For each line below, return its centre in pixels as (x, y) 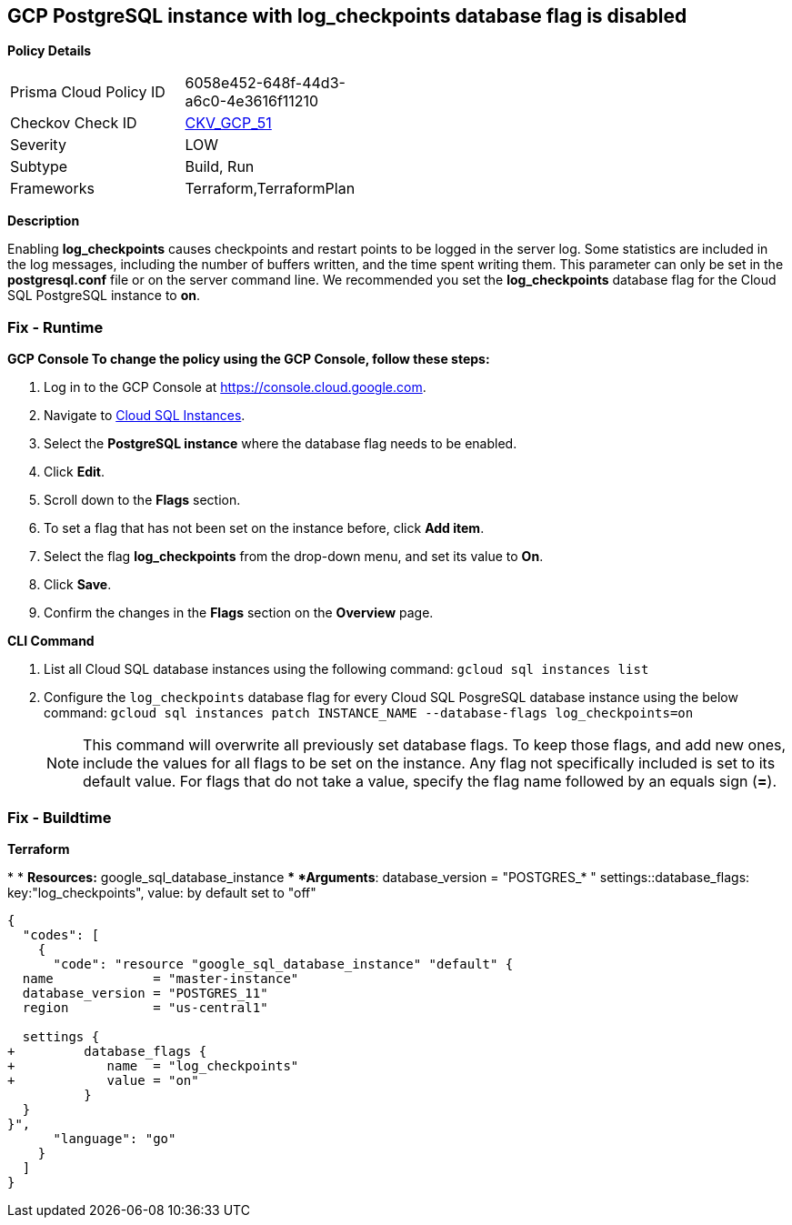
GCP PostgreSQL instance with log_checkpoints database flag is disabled (347, 16)
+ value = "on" (103, 1080)
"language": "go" (115, 1138)
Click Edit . (74, 472)
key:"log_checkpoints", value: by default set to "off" (162, 892)
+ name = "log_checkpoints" (153, 1065)
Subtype (39, 167)
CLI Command (51, 641)
